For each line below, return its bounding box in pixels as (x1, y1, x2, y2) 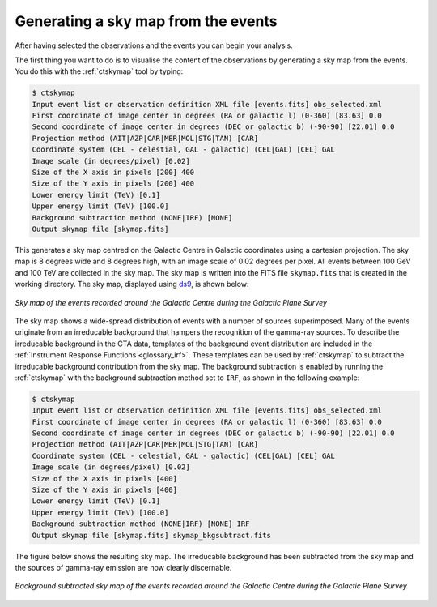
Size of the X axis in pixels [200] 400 (32, 168, 194, 177)
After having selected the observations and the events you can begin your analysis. (15, 41, 293, 50)
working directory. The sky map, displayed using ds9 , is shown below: (15, 280, 249, 289)
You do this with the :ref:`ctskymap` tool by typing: (15, 66, 184, 76)
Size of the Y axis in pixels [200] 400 (32, 179, 194, 188)
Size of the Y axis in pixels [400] (32, 485, 178, 494)
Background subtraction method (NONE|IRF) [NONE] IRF (32, 519, 250, 528)
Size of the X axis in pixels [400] (32, 474, 178, 483)
